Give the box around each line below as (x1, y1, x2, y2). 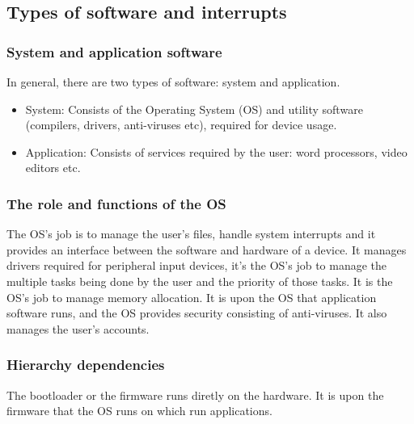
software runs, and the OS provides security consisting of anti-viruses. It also (6, 304, 387, 321)
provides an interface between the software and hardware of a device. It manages (6, 241, 407, 258)
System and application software (6, 41, 222, 61)
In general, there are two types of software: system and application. (6, 73, 340, 90)
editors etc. (25, 159, 81, 176)
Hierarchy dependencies (6, 355, 165, 375)
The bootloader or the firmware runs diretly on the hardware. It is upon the (6, 386, 384, 403)
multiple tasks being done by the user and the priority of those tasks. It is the (6, 272, 393, 289)
